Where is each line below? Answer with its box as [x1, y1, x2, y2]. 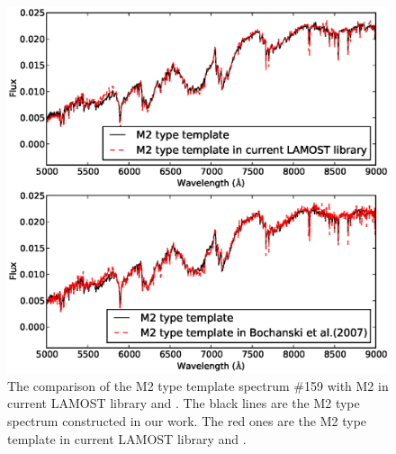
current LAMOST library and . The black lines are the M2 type [7, 394, 360, 413]
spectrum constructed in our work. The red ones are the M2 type [7, 411, 367, 430]
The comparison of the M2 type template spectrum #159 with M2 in [7, 376, 389, 395]
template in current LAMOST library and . [7, 429, 247, 448]
